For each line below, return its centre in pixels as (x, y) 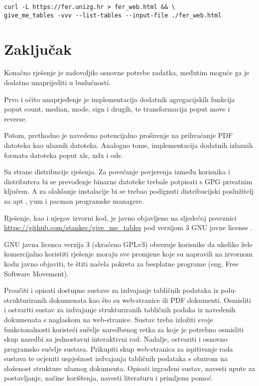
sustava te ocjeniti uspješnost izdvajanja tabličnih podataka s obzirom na (116, 358)
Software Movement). (36, 273)
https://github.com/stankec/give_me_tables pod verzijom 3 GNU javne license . (128, 227)
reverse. (16, 118)
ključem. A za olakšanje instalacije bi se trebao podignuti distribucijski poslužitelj (129, 191)
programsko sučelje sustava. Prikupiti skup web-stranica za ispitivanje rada (119, 348)
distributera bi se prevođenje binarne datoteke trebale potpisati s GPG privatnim (128, 181)
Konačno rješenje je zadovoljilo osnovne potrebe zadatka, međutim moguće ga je (127, 72)
